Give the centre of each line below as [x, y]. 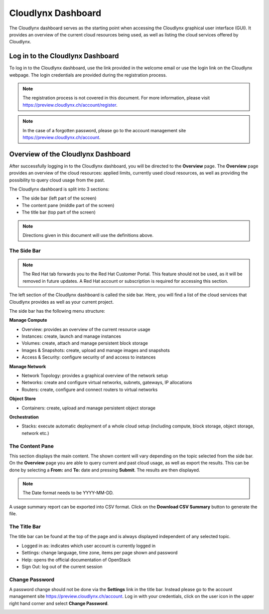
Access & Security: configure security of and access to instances [89, 357]
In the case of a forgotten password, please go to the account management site [104, 130]
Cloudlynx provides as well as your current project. [62, 302]
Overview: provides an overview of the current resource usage [86, 329]
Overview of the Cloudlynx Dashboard [70, 154]
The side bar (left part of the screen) [59, 198]
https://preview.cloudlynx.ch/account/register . [70, 105]
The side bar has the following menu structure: [57, 311]
